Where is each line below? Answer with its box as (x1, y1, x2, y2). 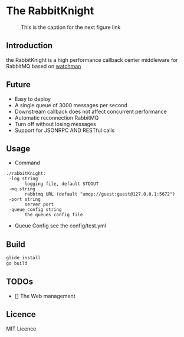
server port (24, 201, 54, 207)
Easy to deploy (14, 95, 51, 103)
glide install (6, 255, 41, 261)
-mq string (8, 186, 35, 192)
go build (6, 260, 28, 266)
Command (14, 159, 40, 166)
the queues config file (24, 212, 83, 218)
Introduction (6, 41, 53, 51)
